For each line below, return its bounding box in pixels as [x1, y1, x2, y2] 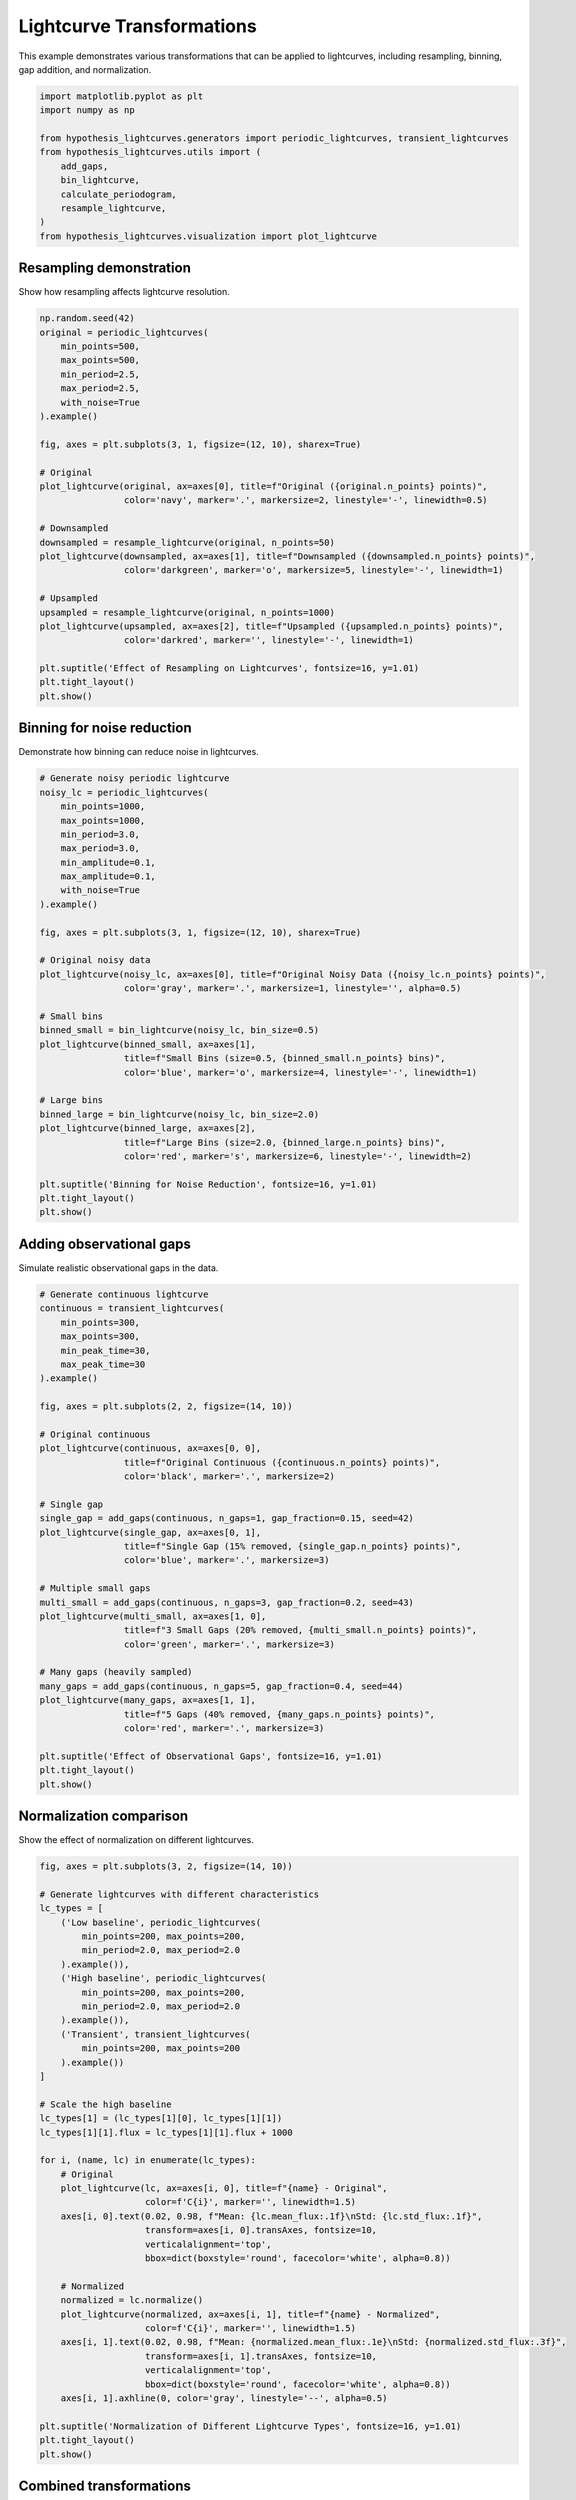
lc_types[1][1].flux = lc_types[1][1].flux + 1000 [39, 2126, 294, 2138]
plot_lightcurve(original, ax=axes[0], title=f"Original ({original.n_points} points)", [39, 481, 489, 492]
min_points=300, [60, 1316, 140, 1328]
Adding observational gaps [18, 1235, 192, 1252]
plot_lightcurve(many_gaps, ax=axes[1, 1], [39, 1695, 257, 1706]
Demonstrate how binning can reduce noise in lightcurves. [18, 746, 259, 758]
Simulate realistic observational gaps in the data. [18, 1261, 219, 1274]
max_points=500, [60, 355, 140, 366]
